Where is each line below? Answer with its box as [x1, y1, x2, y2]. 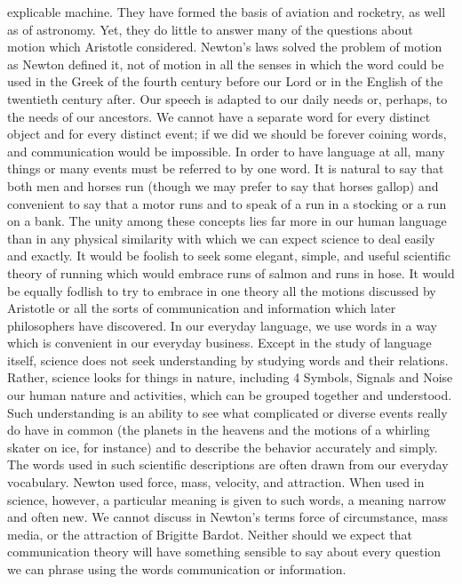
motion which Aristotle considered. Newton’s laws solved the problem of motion [7, 37, 442, 56]
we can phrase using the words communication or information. [7, 560, 346, 578]
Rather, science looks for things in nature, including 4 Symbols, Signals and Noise [7, 368, 453, 387]
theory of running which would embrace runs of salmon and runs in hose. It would [7, 263, 455, 282]
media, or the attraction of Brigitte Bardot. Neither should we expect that [7, 524, 413, 543]
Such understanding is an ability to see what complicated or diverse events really [7, 403, 448, 421]
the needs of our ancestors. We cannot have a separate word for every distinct [7, 107, 431, 125]
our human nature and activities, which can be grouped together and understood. [7, 386, 452, 404]
